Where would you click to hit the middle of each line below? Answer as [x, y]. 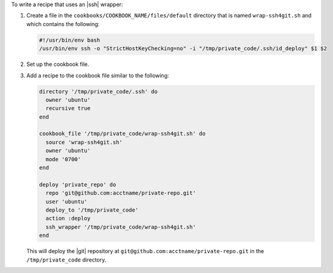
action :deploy [68, 219]
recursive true [68, 108]
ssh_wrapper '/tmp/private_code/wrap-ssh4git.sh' [121, 227]
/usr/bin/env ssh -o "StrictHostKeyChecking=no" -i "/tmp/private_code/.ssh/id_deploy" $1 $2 [183, 49]
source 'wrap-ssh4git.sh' [84, 142]
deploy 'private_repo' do [78, 184]
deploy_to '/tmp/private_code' [92, 210]
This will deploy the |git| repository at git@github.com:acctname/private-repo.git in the [145, 251]
